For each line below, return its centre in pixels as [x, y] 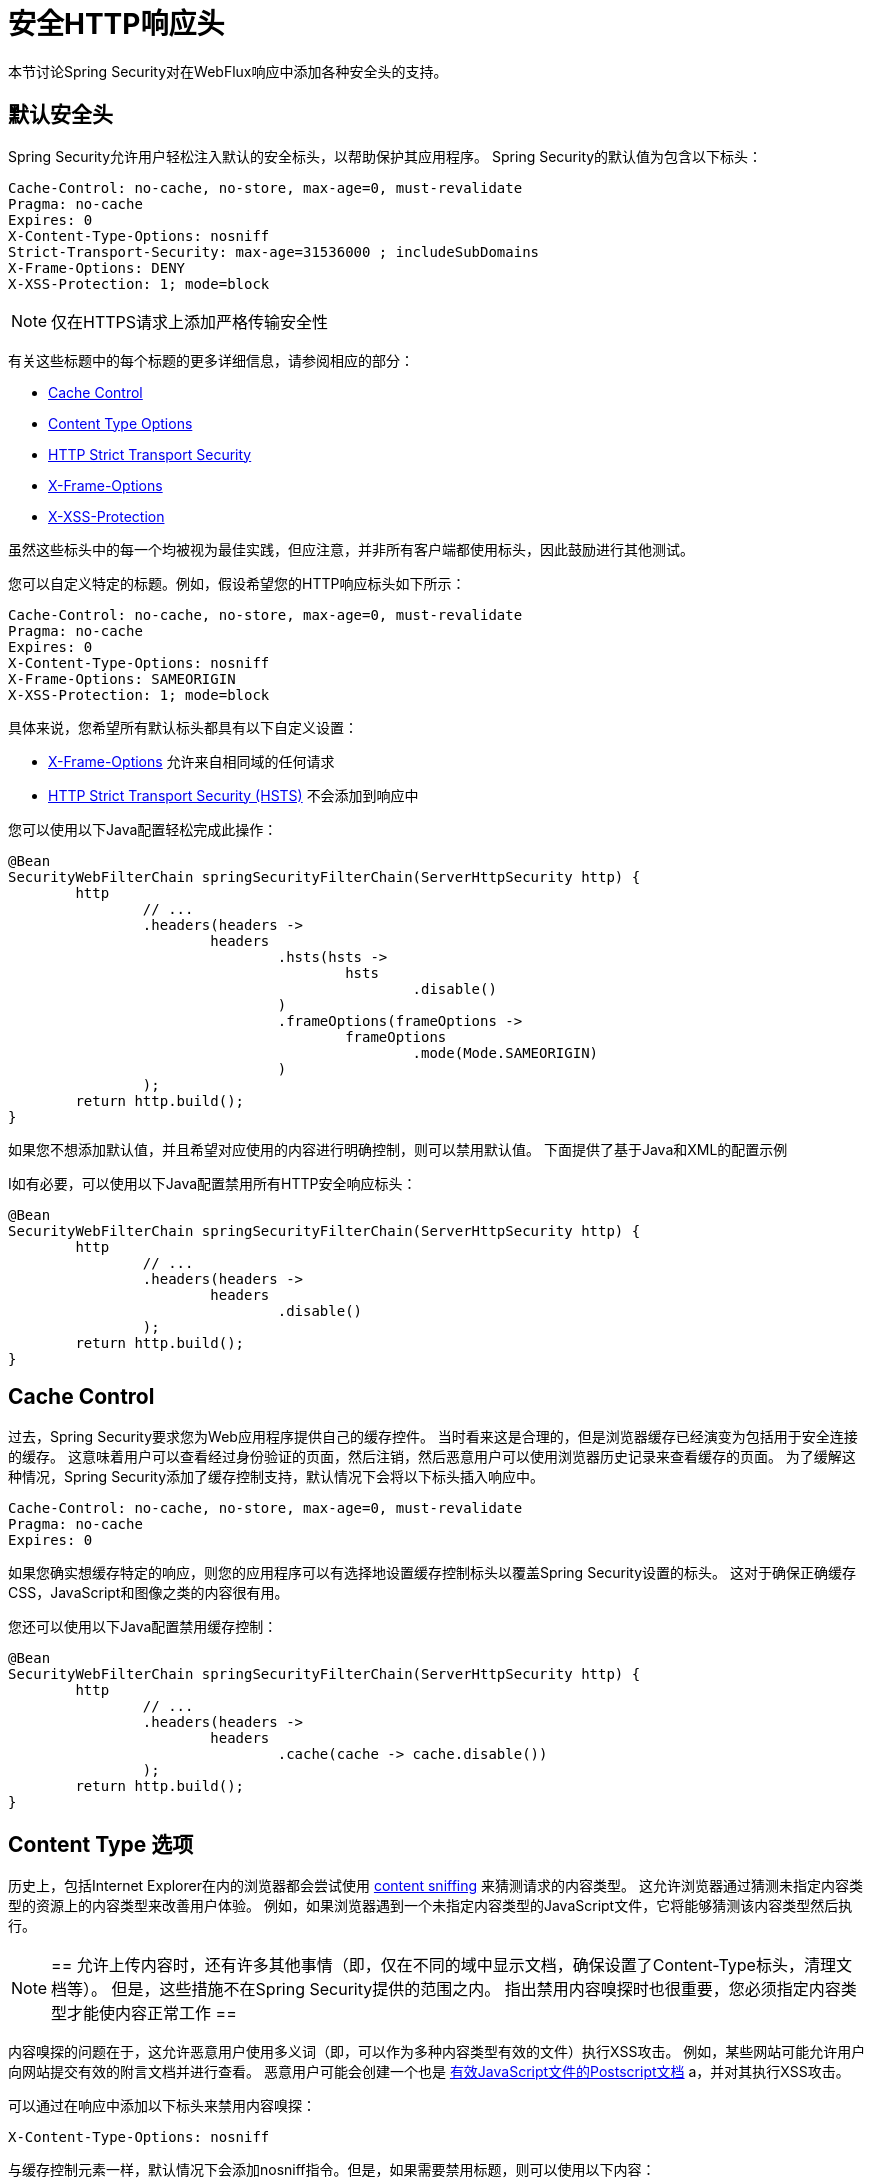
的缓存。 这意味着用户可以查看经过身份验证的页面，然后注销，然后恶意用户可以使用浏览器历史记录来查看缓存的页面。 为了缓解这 [432, 1457]
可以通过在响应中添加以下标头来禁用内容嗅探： [162, 2106]
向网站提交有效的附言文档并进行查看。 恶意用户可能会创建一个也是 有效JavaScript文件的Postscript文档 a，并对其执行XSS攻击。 [429, 2072]
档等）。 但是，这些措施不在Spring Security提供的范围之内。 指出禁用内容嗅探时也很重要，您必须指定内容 [446, 1989]
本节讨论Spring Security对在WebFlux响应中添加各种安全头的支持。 [228, 71]
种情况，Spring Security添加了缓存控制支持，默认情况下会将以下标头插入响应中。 [276, 1477]
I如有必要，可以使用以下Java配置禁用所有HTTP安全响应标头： [212, 1183]
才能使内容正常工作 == [152, 2013]
